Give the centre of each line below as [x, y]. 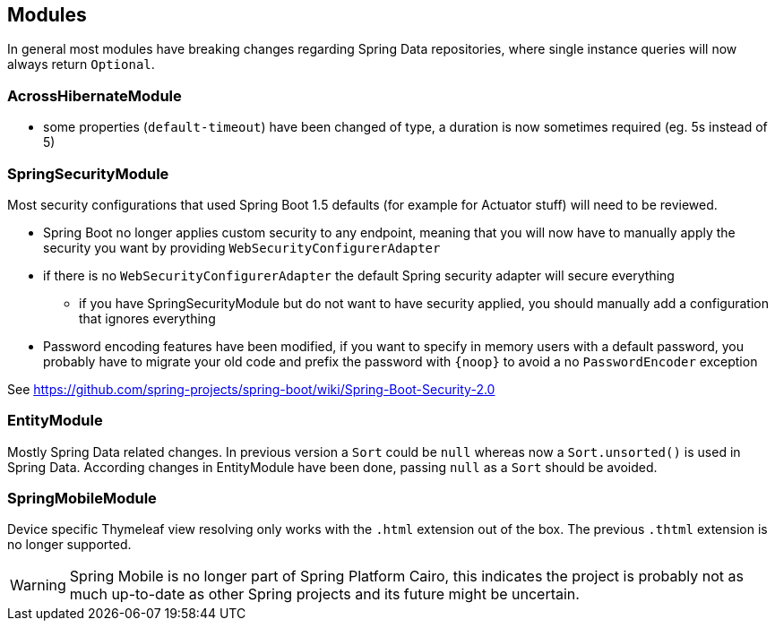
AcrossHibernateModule [95, 95]
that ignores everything [147, 318]
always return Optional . [81, 65]
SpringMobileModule [82, 499]
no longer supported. [69, 545]
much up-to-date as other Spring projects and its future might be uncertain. [324, 594]
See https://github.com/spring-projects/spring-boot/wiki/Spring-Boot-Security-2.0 [251, 389]
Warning [38, 585]
